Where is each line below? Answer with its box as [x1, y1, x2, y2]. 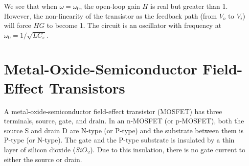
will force [4, 20, 31, 30]
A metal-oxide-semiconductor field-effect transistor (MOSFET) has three [4, 106, 222, 116]
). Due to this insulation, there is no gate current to [90, 144, 246, 155]
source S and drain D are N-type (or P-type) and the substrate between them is [4, 125, 244, 135]
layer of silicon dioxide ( [4, 144, 76, 155]
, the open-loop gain [80, 1, 140, 11]
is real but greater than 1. [150, 1, 228, 11]
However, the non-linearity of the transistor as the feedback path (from [4, 10, 217, 21]
